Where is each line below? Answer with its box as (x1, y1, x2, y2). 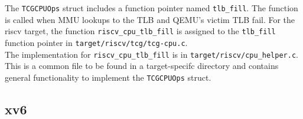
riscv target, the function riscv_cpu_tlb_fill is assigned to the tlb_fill (5, 25, 276, 37)
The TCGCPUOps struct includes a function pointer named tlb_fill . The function (5, 2, 298, 14)
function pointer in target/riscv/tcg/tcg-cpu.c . (5, 36, 188, 48)
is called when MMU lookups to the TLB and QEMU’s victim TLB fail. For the (5, 13, 295, 25)
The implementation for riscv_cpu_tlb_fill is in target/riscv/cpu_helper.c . (5, 48, 298, 60)
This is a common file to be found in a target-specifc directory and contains (5, 59, 279, 72)
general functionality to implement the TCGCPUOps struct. (5, 71, 211, 83)
